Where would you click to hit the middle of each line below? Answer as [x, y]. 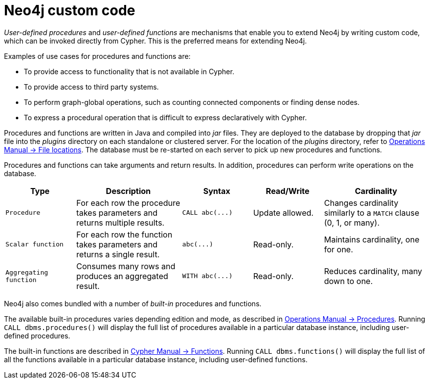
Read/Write [288, 191]
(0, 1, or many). [352, 222]
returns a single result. [118, 254]
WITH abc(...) [208, 276]
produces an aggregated [122, 276]
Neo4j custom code [70, 10]
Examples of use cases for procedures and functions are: [97, 56]
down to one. [348, 281]
